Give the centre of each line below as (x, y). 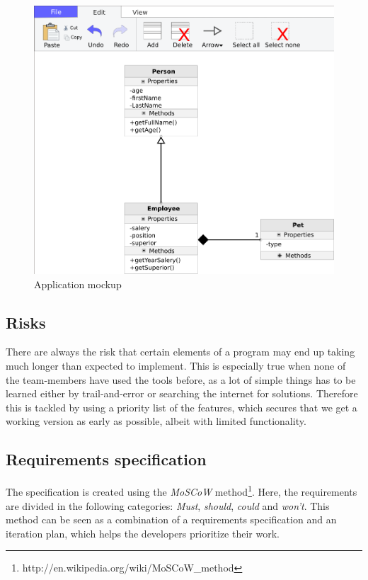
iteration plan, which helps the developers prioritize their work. (143, 533)
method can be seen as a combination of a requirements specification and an (171, 519)
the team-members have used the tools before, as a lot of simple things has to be (181, 379)
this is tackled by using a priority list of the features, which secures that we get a (182, 407)
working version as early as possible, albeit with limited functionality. (156, 421)
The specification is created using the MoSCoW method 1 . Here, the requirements (182, 490)
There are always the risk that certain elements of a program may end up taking (180, 352)
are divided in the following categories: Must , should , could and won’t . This (168, 505)
